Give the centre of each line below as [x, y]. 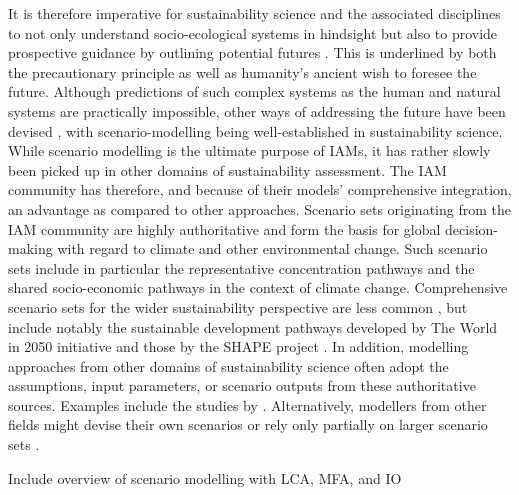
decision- [472, 228]
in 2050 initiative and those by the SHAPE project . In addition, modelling [238, 346]
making [30, 248]
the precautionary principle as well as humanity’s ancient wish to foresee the [242, 71]
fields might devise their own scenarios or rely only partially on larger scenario [248, 424]
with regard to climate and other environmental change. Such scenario [272, 248]
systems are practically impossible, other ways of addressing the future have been [257, 110]
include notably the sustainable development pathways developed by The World [253, 326]
